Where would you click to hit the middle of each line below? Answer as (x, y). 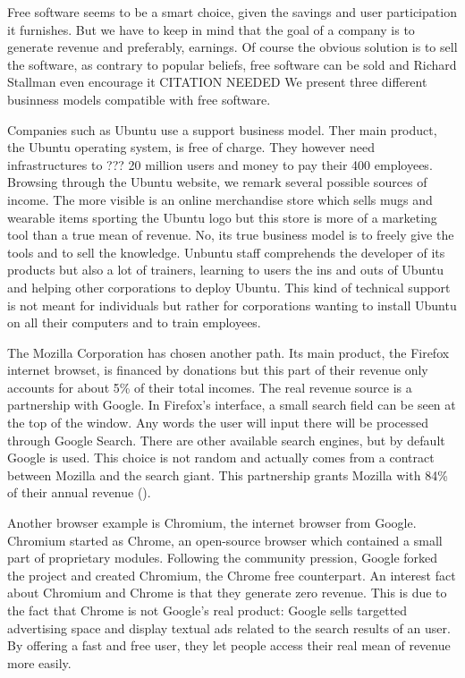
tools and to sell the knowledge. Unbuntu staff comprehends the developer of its (226, 252)
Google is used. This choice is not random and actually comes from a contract (221, 458)
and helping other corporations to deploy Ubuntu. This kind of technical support (229, 287)
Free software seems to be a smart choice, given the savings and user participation (232, 12)
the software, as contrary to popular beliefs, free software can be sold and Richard (232, 64)
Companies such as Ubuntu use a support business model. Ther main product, (222, 129)
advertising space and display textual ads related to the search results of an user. (229, 627)
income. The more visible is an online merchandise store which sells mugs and (220, 199)
